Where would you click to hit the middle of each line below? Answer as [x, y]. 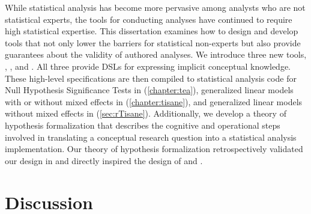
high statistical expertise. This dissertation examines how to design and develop [152, 31]
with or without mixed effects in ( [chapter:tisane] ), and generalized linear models [154, 101]
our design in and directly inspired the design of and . [104, 160]
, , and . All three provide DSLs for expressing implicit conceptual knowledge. [148, 66]
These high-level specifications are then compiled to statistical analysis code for [151, 78]
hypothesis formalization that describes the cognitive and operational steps [143, 125]
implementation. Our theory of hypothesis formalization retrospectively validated [154, 149]
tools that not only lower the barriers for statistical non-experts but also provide [153, 42]
